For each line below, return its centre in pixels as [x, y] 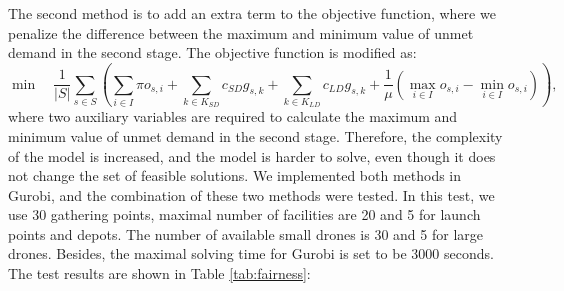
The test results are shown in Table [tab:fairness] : [159, 273]
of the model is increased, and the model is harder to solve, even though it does [252, 155]
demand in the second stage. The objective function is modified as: [212, 52]
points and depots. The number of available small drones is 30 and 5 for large [245, 233]
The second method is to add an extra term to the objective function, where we [252, 13]
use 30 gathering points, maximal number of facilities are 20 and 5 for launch [244, 214]
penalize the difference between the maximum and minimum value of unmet [241, 32]
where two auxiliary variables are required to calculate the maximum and [233, 116]
